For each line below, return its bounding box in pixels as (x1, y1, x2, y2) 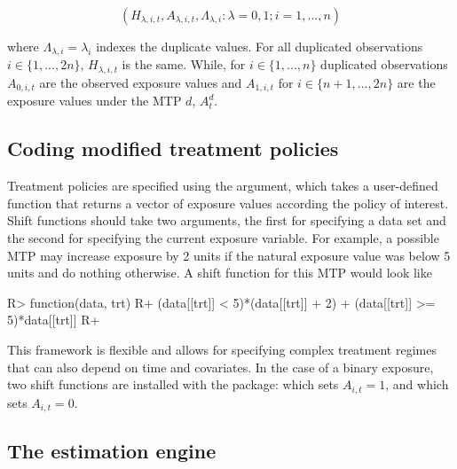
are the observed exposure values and (39, 73, 242, 91)
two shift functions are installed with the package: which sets (7, 375, 339, 394)
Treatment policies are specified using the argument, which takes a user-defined (7, 176, 438, 195)
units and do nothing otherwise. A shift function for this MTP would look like (7, 263, 432, 282)
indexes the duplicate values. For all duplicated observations (96, 37, 423, 55)
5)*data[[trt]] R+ (7, 310, 100, 329)
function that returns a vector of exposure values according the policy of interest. (7, 193, 449, 212)
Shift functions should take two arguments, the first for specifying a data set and (7, 211, 446, 230)
